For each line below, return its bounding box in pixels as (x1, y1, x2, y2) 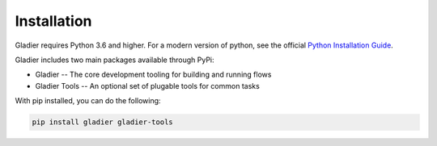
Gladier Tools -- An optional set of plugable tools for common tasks (35, 81, 261, 90)
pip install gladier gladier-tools (32, 118, 173, 127)
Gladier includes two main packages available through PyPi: (15, 55, 214, 65)
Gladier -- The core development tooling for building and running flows (35, 69, 272, 80)
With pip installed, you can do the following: (15, 96, 161, 106)
